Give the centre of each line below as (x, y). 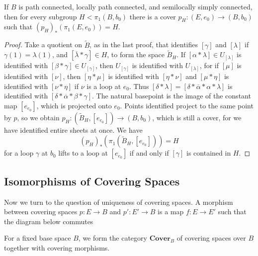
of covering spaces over (211, 238)
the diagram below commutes (49, 221)
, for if (209, 65)
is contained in (209, 153)
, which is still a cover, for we (197, 117)
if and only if (149, 153)
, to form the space (136, 54)
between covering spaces (41, 212)
